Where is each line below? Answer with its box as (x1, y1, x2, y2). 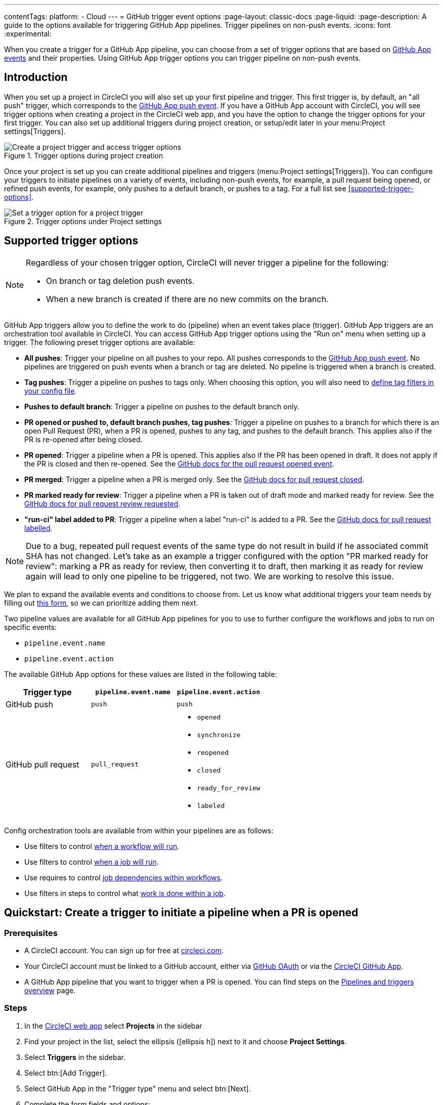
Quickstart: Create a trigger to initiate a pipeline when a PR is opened (4, 906, 359, 919)
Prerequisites (4, 927, 58, 938)
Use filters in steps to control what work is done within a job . (24, 888, 226, 898)
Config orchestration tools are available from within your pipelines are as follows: (4, 826, 274, 835)
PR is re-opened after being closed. (24, 435, 143, 444)
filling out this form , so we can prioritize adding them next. (4, 598, 198, 607)
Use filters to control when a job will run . (24, 857, 159, 866)
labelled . (24, 523, 53, 532)
